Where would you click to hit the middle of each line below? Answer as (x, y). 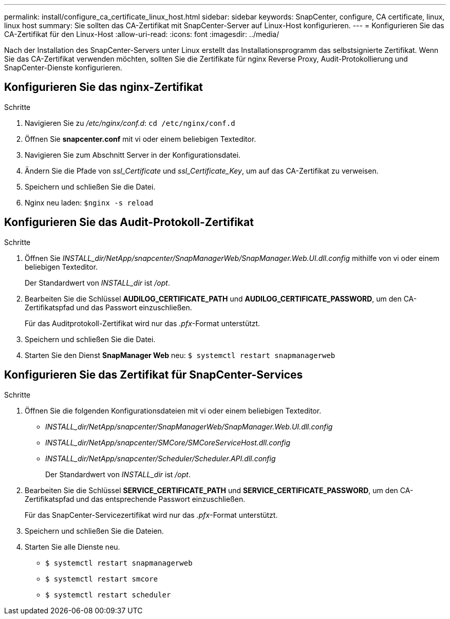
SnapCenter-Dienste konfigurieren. (63, 68)
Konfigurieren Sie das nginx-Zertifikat (104, 87)
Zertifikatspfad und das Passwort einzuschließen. (108, 307)
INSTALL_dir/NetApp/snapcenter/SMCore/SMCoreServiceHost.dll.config (168, 442)
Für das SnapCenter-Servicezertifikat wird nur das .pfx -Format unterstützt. (151, 515)
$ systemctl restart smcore (102, 579)
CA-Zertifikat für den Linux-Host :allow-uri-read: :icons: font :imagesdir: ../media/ (142, 34)
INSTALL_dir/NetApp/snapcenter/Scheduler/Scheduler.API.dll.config (161, 458)
